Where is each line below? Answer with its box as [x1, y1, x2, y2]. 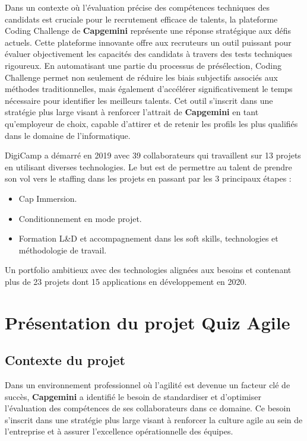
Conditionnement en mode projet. [18, 212, 142, 224]
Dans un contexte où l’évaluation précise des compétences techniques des [5, 1, 270, 13]
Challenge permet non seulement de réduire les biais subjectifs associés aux [5, 71, 278, 83]
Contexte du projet [5, 351, 125, 369]
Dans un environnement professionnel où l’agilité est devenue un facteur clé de [5, 379, 290, 391]
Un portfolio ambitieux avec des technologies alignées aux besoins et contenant [5, 264, 292, 276]
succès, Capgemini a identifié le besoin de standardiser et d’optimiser [5, 390, 261, 402]
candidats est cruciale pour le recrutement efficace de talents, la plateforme [5, 12, 278, 25]
